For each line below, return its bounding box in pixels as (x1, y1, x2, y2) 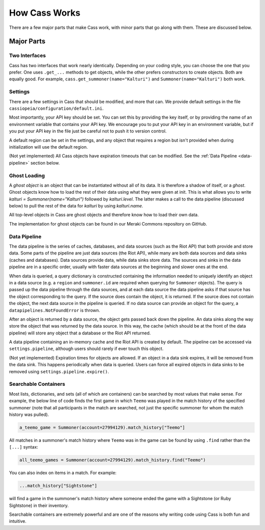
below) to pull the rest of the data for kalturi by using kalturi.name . (9, 203, 143, 209)
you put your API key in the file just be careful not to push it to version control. (9, 128, 167, 134)
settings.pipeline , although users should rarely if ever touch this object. (9, 346, 164, 352)
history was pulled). (9, 411, 49, 417)
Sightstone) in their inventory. (9, 503, 69, 508)
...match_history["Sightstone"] (19, 483, 98, 489)
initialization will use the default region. (9, 144, 88, 150)
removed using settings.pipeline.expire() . (9, 368, 109, 375)
